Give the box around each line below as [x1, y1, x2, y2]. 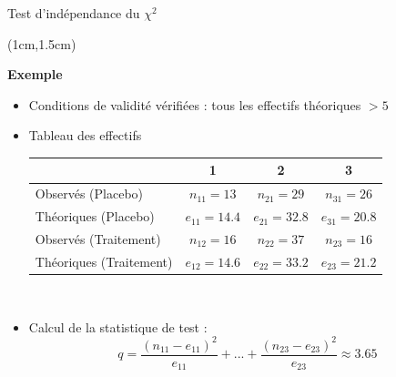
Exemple [7, 65, 63, 84]
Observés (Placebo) [35, 184, 144, 203]
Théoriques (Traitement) [35, 251, 173, 270]
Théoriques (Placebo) [35, 207, 155, 226]
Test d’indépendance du [7, 4, 140, 22]
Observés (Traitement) [35, 229, 161, 248]
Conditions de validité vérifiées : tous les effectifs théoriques [28, 95, 361, 114]
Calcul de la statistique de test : [28, 317, 208, 336]
